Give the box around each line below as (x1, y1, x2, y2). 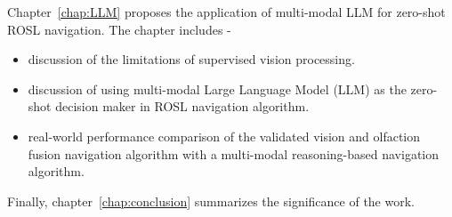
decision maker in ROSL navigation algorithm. (55, 97, 310, 116)
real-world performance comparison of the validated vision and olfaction (28, 126, 421, 145)
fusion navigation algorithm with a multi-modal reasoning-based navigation (28, 144, 439, 163)
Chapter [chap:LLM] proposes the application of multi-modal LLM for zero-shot (7, 3, 446, 20)
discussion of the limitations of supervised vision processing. (28, 50, 355, 68)
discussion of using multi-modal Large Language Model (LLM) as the (28, 79, 407, 98)
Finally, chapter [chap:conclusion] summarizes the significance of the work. (7, 191, 415, 210)
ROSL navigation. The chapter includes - (7, 20, 231, 38)
